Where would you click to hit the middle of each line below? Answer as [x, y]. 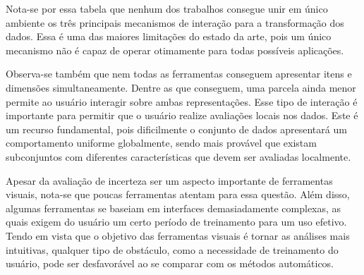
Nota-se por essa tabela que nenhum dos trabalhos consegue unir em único [167, 8]
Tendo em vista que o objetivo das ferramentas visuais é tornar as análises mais [178, 235]
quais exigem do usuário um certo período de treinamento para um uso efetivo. [176, 222]
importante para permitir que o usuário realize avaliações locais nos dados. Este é [182, 115]
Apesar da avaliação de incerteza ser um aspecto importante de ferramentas [169, 180]
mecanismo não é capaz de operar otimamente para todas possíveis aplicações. [175, 50]
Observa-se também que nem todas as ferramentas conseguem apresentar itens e [179, 74]
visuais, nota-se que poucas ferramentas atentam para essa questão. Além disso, [178, 194]
